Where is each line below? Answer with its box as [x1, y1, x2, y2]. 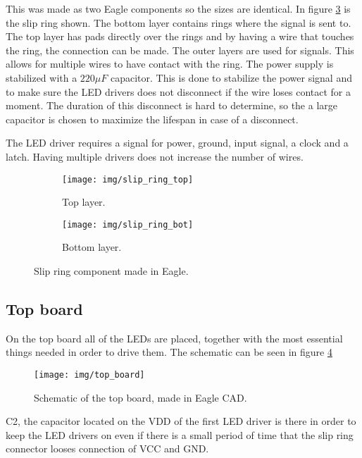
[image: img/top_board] [34, 370, 145, 380]
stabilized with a [6, 70, 77, 85]
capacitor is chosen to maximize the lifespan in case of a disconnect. [6, 111, 299, 126]
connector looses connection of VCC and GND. [6, 441, 209, 456]
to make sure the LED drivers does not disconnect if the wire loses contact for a [6, 84, 351, 99]
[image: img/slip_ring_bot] [62, 219, 194, 230]
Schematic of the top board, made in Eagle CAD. [34, 390, 247, 404]
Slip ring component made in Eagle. [34, 264, 189, 278]
